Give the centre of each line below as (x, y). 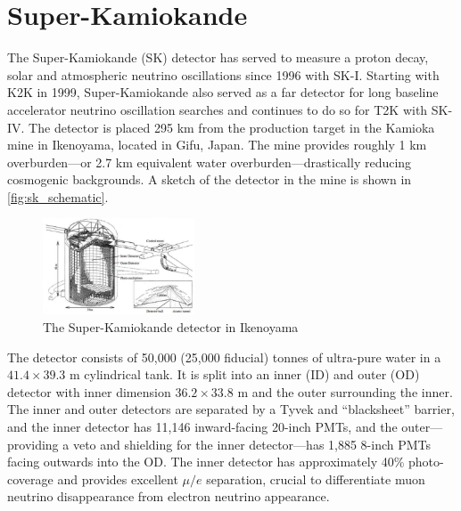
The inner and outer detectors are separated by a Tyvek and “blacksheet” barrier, (231, 409)
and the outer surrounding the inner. (352, 391)
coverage (30, 479)
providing (33, 444)
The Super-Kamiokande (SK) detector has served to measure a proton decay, (218, 57)
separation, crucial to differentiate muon (316, 479)
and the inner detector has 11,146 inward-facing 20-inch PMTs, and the (202, 426)
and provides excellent (118, 479)
